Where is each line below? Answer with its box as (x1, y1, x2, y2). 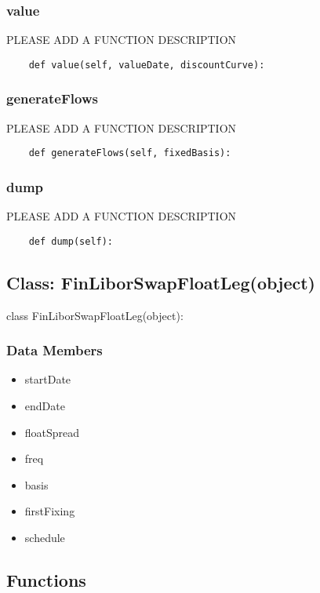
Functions (6, 567, 86, 591)
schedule (24, 529, 65, 545)
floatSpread (24, 424, 80, 440)
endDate (24, 398, 65, 414)
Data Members (6, 340, 103, 360)
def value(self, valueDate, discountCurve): (28, 59, 265, 71)
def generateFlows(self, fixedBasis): (28, 147, 231, 159)
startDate (24, 371, 71, 387)
